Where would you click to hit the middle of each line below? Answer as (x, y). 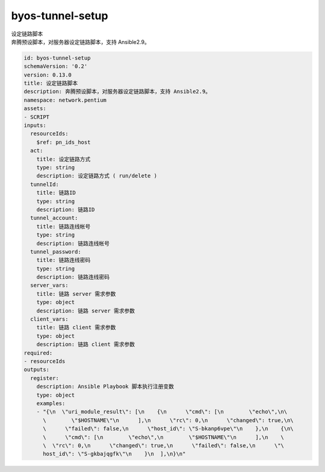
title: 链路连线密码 (63, 260)
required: (38, 353)
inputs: (35, 126)
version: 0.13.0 (48, 75)
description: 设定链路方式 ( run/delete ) (97, 176)
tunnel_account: (54, 218)
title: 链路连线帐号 (63, 226)
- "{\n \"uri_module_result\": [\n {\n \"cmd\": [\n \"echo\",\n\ (162, 412)
